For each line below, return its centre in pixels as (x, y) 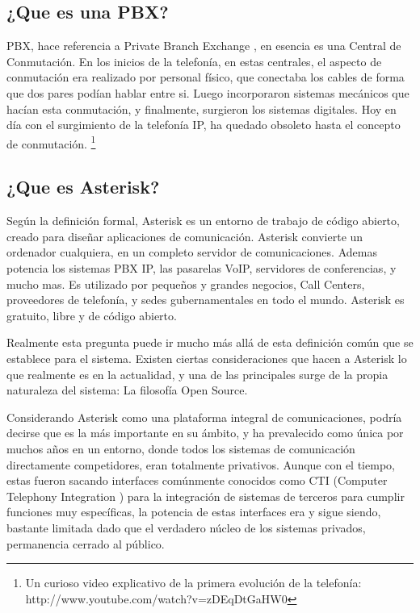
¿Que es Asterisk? (83, 187)
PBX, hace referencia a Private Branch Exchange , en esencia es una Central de (204, 46)
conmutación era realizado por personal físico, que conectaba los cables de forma (206, 77)
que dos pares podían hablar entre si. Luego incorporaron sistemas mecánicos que (208, 92)
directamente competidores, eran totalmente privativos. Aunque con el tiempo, (201, 464)
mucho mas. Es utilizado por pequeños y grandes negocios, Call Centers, (186, 284)
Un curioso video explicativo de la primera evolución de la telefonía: (193, 583)
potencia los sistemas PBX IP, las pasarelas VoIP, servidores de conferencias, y (202, 268)
